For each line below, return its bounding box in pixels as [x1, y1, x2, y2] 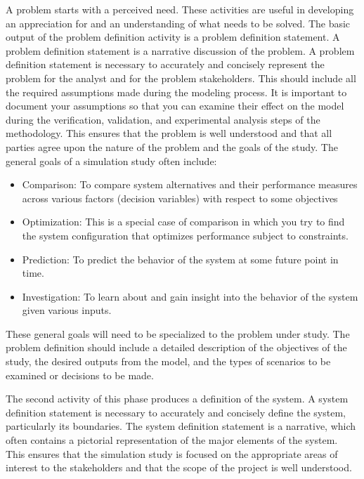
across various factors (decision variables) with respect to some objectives [22, 190, 338, 205]
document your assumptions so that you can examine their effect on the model [6, 98, 344, 113]
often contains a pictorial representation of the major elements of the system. [6, 433, 338, 447]
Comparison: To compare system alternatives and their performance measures [22, 177, 358, 192]
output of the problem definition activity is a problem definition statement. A [6, 29, 340, 44]
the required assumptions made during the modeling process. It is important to [6, 84, 347, 99]
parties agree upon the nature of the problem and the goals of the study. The [6, 139, 338, 154]
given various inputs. [22, 303, 112, 317]
